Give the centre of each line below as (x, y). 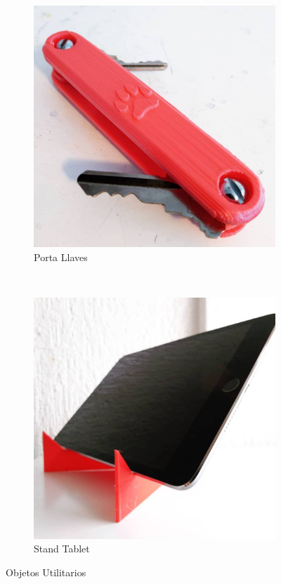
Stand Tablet (62, 549)
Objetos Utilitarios (46, 572)
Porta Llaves (61, 257)
